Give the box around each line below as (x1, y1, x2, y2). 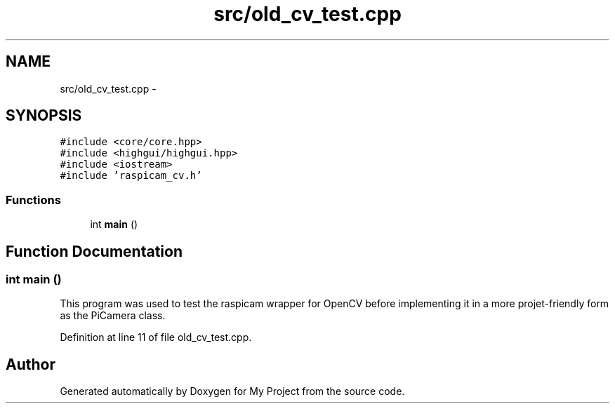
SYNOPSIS (6, 107, 82, 125)
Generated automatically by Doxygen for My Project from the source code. (60, 385, 405, 398)
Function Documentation (6, 242, 183, 260)
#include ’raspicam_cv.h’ (60, 170, 202, 182)
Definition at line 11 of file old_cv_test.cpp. (60, 331, 252, 344)
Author (6, 355, 55, 373)
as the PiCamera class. (60, 309, 166, 322)
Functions (6, 192, 61, 207)
